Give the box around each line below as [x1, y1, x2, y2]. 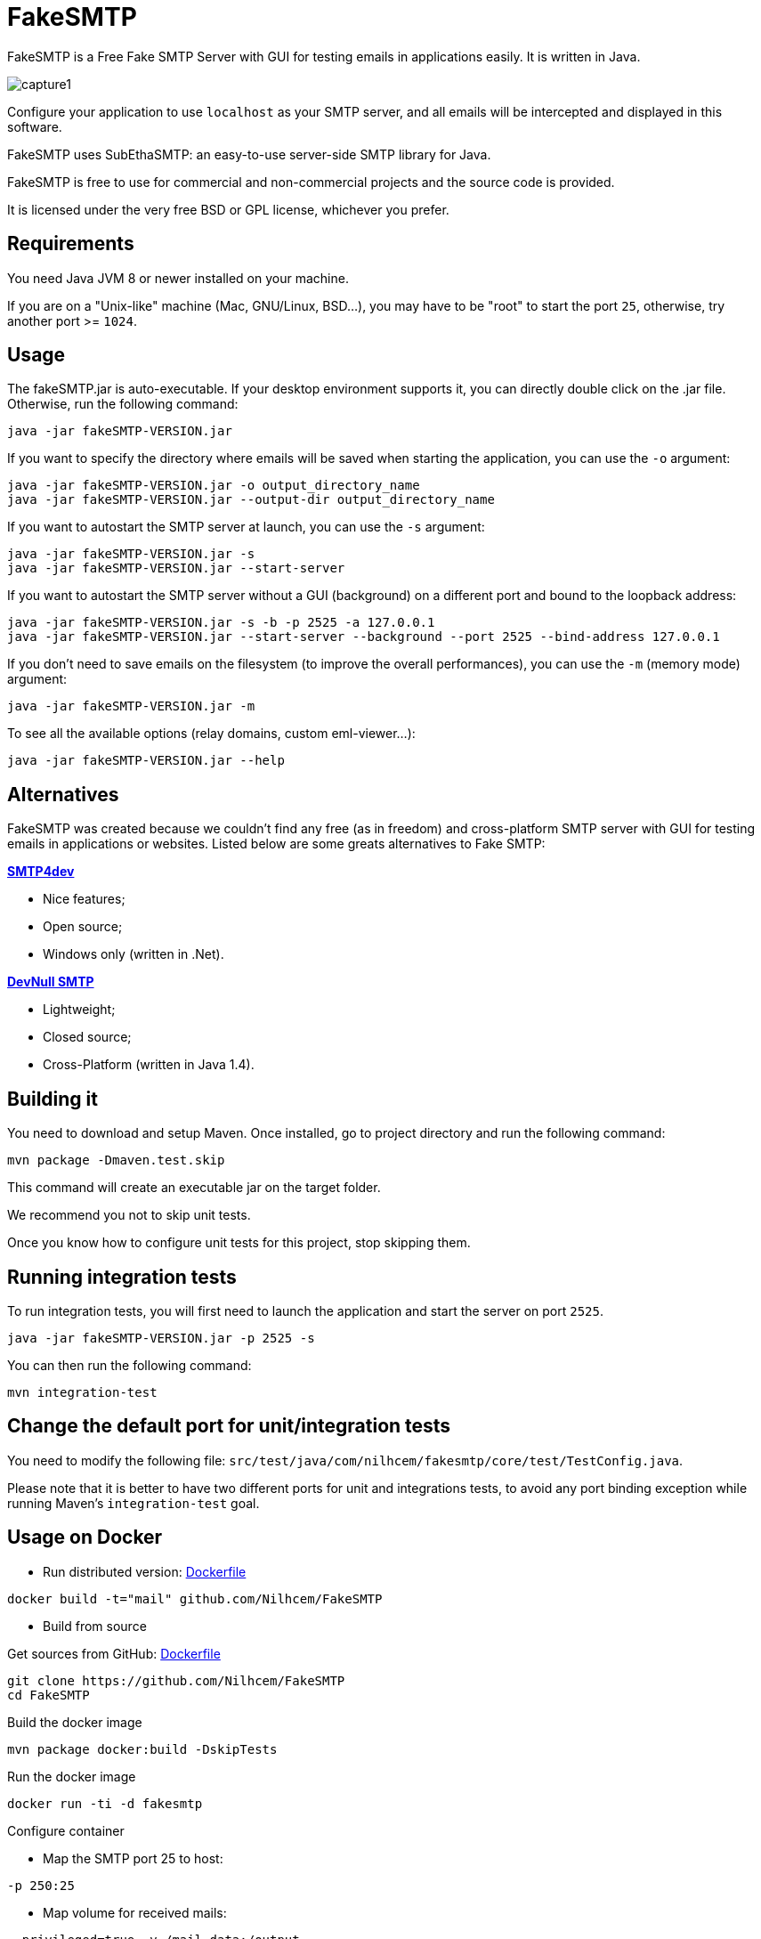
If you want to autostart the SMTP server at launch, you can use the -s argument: [7, 519, 485, 535]
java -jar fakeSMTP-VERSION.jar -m [7, 699, 255, 714]
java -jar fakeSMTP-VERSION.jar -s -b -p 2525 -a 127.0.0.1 [7, 615, 435, 630]
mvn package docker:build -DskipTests [7, 1741, 278, 1756]
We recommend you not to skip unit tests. [7, 1207, 251, 1223]
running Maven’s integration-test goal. [7, 1495, 260, 1511]
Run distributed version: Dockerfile [43, 1563, 247, 1579]
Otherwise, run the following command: [7, 396, 239, 412]
